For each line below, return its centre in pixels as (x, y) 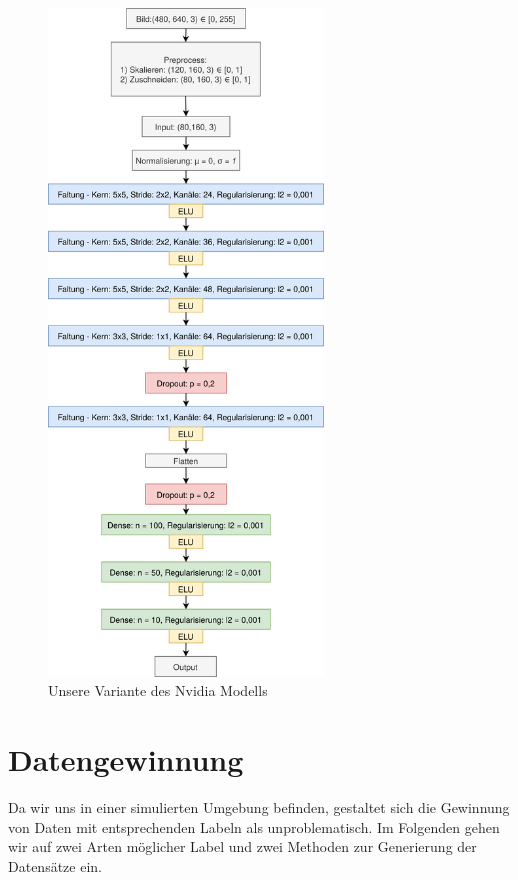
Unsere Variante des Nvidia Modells (158, 690)
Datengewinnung (126, 759)
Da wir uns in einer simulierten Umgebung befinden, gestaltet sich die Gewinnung (259, 807)
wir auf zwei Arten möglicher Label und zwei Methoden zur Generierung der (242, 846)
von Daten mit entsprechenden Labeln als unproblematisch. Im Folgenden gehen (254, 826)
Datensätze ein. (55, 865)
